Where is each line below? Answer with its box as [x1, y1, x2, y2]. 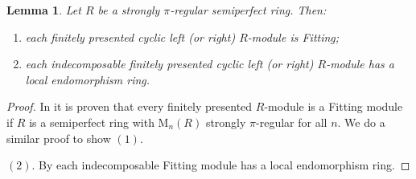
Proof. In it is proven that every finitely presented [6, 98, 253, 115]
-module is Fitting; [247, 28, 340, 45]
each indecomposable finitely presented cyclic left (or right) [25, 55, 314, 72]
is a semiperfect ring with [29, 113, 154, 130]
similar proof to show [6, 129, 111, 146]
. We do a [337, 113, 385, 130]
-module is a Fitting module [264, 98, 403, 115]
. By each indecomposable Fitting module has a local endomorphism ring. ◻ [31, 157, 410, 173]
